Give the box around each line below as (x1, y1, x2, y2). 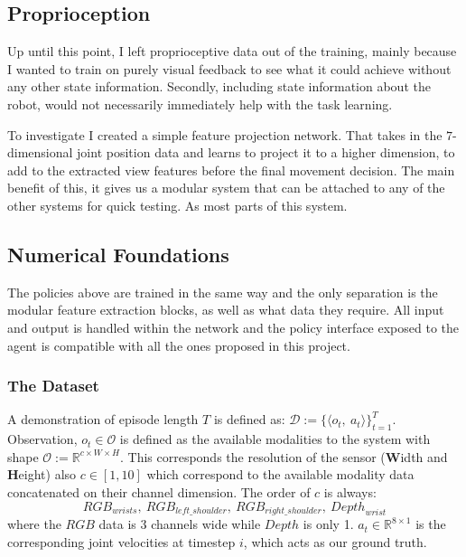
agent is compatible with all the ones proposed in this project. (7, 335, 350, 354)
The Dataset (7, 374, 99, 397)
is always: (323, 482, 377, 501)
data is (98, 515, 136, 533)
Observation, (7, 430, 78, 448)
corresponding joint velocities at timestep (7, 532, 236, 551)
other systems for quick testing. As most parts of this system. (7, 195, 348, 214)
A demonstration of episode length (7, 410, 199, 429)
